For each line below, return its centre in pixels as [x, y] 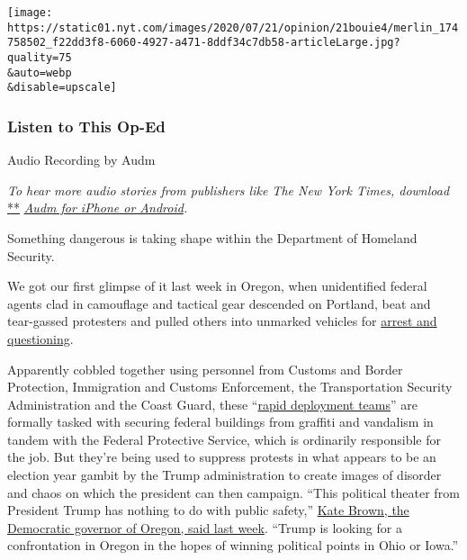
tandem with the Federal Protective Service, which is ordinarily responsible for [224, 439]
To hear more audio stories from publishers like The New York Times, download [229, 190]
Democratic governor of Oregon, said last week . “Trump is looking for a [205, 527]
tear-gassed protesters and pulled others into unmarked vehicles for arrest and [222, 321]
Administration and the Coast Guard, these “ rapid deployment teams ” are [212, 404]
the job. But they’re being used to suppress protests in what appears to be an [222, 457]
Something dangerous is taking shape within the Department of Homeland [212, 237]
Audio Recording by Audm [81, 160]
